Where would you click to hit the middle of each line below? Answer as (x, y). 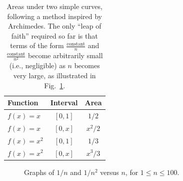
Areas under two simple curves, (54, 6)
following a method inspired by (55, 16)
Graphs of (39, 172)
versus (109, 172)
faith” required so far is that (54, 35)
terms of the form (37, 45)
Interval (64, 103)
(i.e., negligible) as (37, 65)
